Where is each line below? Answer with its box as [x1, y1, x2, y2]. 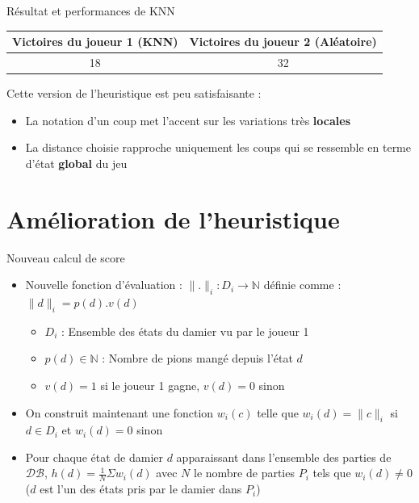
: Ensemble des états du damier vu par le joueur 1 [61, 322, 309, 339]
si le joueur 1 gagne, [100, 376, 200, 393]
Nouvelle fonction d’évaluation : [25, 276, 182, 293]
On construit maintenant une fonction [25, 404, 214, 421]
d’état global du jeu [25, 154, 128, 171]
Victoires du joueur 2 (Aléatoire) [189, 33, 377, 50]
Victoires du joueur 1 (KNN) [12, 33, 178, 50]
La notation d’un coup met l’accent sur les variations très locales [25, 111, 350, 128]
